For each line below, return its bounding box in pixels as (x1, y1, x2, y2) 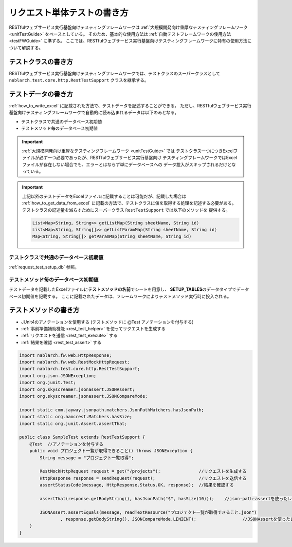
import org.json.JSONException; (19, 373, 97, 378)
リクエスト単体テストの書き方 (9, 7, 129, 18)
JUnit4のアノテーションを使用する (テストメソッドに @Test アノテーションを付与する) (21, 319, 194, 324)
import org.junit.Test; (19, 380, 76, 385)
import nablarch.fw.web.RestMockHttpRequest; (19, 359, 130, 365)
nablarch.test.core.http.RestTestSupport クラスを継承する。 (9, 77, 149, 83)
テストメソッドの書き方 (9, 306, 80, 314)
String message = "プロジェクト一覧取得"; (39, 455, 134, 461)
